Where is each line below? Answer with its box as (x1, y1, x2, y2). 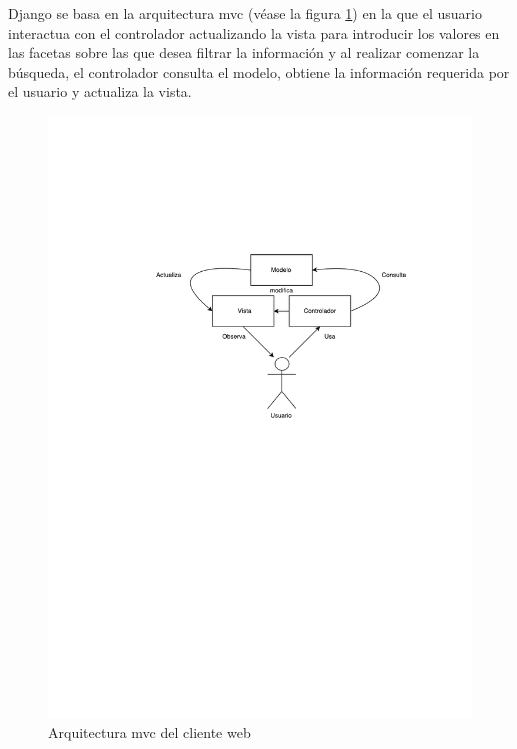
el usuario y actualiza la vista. (8, 81, 192, 102)
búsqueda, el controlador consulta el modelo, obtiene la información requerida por (8, 61, 510, 82)
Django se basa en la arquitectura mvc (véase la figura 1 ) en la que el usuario (8, 3, 482, 23)
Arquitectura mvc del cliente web (48, 721, 251, 742)
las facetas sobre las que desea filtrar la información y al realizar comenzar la (8, 42, 480, 63)
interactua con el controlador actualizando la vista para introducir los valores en (8, 22, 500, 43)
